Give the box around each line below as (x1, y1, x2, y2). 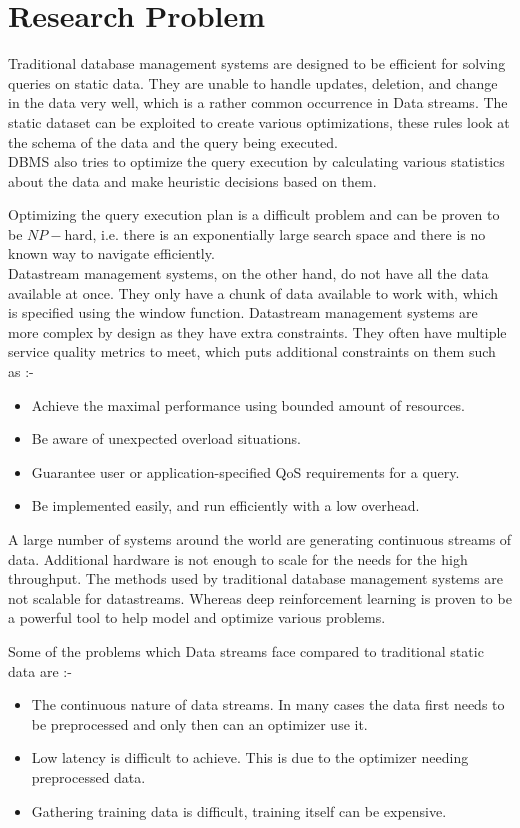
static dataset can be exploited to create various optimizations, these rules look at (8, 111, 510, 132)
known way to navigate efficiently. (8, 243, 215, 264)
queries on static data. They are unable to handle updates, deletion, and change (8, 72, 498, 93)
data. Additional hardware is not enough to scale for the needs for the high (8, 548, 468, 569)
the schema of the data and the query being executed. (8, 131, 338, 152)
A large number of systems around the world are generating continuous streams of (8, 529, 512, 549)
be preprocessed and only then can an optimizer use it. (31, 713, 368, 734)
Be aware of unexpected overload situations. (31, 428, 301, 449)
